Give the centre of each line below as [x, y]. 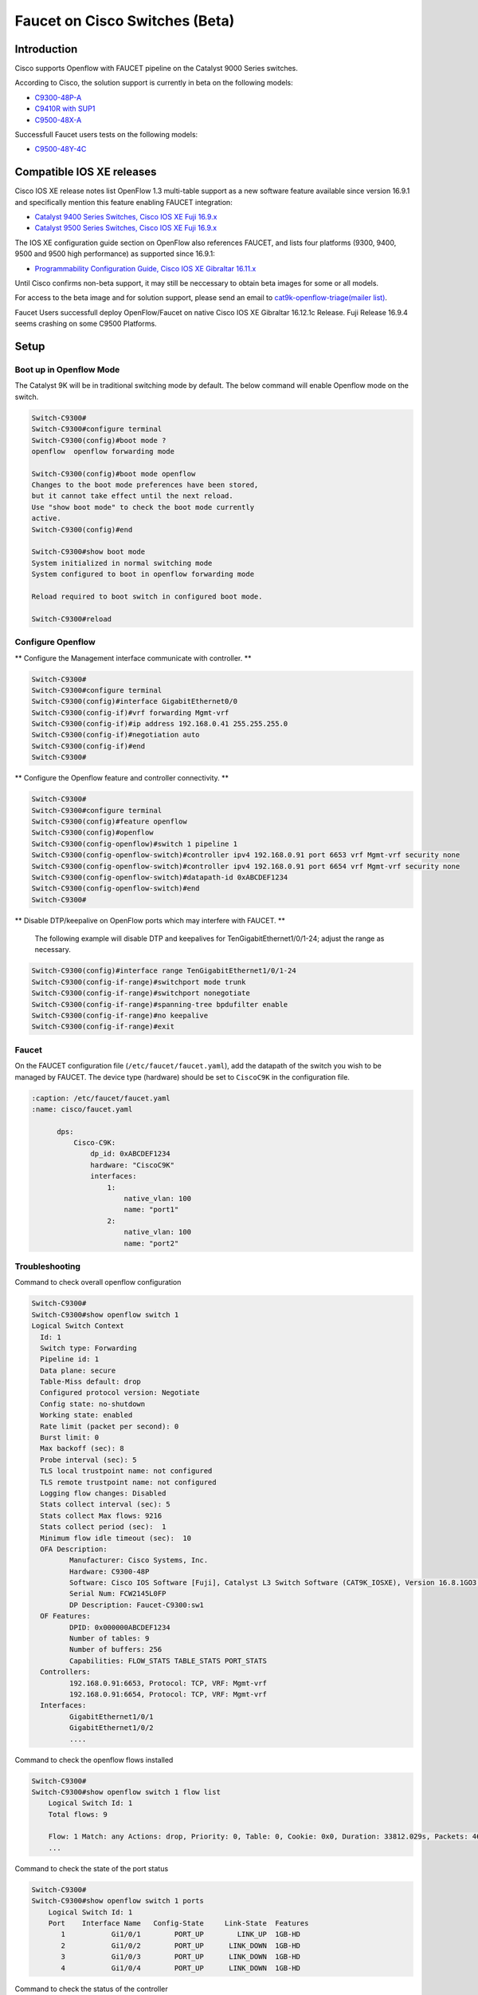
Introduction [46, 49]
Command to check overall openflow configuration [98, 1282]
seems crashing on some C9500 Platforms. [86, 324]
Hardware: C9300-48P [109, 1571]
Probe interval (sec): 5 [88, 1460]
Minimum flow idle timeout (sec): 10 [116, 1538]
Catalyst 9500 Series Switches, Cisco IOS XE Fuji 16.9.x [126, 228]
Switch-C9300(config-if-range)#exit [103, 1027]
